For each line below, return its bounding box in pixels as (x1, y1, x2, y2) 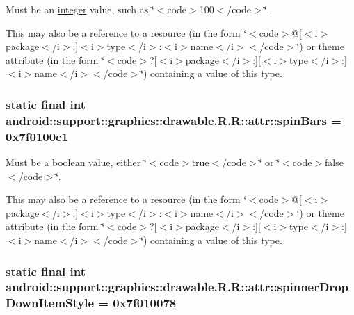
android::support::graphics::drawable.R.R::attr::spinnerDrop (6, 278, 349, 296)
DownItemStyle (6, 294, 95, 312)
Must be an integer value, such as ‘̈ (6, 2, 154, 16)
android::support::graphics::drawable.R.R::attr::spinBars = (6, 111, 341, 129)
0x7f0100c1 (6, 127, 68, 145)
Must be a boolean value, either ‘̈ (6, 155, 147, 170)
